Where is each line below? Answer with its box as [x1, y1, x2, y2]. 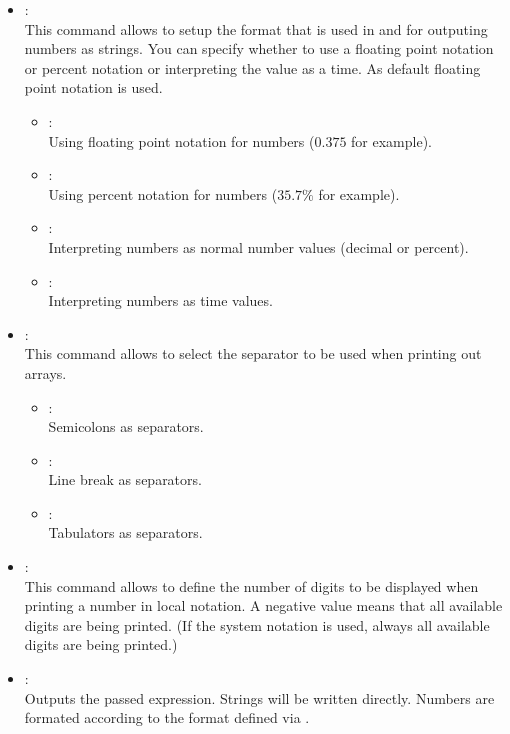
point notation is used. [24, 77, 163, 98]
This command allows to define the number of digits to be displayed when [24, 575, 479, 596]
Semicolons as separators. [48, 416, 204, 437]
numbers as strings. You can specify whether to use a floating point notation [24, 38, 494, 59]
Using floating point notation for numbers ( [48, 130, 315, 151]
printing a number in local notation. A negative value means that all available [24, 595, 503, 616]
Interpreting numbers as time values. [48, 290, 273, 311]
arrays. [24, 362, 67, 383]
